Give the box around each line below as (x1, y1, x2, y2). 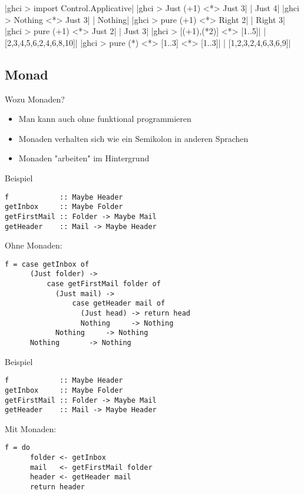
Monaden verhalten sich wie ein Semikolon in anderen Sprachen (18, 132, 249, 144)
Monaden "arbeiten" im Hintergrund (18, 152, 150, 164)
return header (29, 483, 85, 492)
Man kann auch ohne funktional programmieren (18, 112, 191, 125)
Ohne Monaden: (5, 239, 62, 251)
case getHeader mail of (72, 299, 166, 308)
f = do (5, 443, 30, 452)
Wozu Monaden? (5, 92, 65, 105)
